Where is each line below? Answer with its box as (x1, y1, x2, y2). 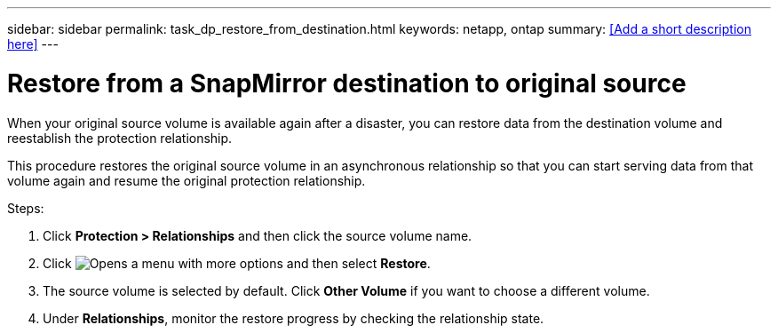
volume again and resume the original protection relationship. (7, 172, 366, 188)
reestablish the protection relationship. (7, 130, 233, 146)
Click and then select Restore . (43, 255, 431, 271)
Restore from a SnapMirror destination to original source (7, 67, 687, 99)
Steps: (7, 200, 44, 216)
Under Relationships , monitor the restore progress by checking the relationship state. (43, 310, 544, 326)
